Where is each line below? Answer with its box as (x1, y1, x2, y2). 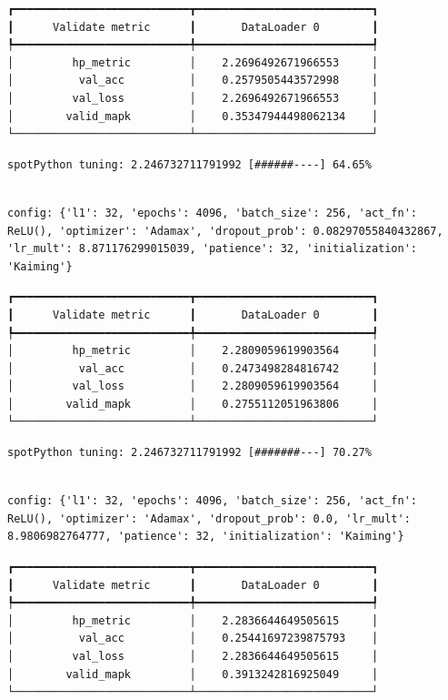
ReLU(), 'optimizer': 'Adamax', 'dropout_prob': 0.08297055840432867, (7, 224, 443, 238)
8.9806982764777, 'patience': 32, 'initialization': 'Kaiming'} (7, 530, 404, 543)
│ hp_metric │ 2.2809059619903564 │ (7, 344, 379, 358)
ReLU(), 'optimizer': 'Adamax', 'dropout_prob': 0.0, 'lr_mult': (7, 512, 411, 525)
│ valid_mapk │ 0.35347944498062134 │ (7, 109, 379, 123)
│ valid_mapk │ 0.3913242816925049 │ (7, 667, 379, 681)
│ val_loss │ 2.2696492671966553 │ (7, 91, 379, 105)
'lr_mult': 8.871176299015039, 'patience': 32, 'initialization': (7, 242, 418, 256)
